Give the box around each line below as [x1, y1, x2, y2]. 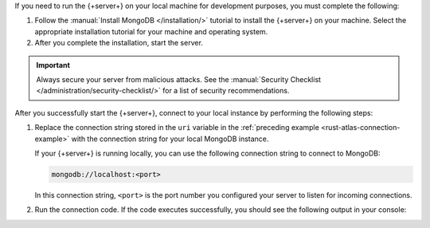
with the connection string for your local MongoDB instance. [71, 134, 269, 143]
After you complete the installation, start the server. [34, 38, 203, 48]
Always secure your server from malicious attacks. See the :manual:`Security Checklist [36, 74, 322, 84]
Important [36, 60, 71, 69]
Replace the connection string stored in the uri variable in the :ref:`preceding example [34, 123, 320, 132]
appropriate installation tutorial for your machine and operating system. [34, 26, 268, 36]
